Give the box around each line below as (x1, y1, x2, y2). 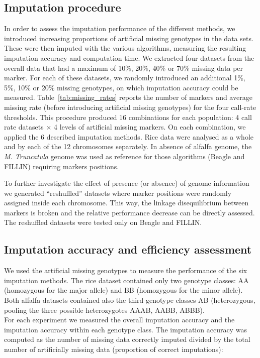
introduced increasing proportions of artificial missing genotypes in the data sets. (4, 33, 253, 43)
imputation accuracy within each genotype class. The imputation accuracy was (4, 324, 247, 334)
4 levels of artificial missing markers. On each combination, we (53, 122, 246, 132)
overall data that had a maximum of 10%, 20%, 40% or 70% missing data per (4, 62, 243, 73)
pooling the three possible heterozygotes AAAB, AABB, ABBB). (4, 304, 205, 315)
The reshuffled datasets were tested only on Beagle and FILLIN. (4, 217, 202, 227)
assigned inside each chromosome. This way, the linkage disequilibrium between (4, 197, 249, 208)
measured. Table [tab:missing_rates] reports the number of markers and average (4, 92, 252, 102)
